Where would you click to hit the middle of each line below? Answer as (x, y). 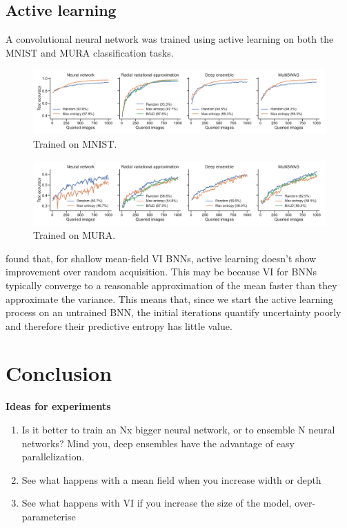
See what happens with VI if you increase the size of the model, (157, 503)
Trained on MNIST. (75, 143)
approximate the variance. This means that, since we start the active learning (169, 299)
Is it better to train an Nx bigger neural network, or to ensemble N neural (178, 430)
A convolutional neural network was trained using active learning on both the (170, 39)
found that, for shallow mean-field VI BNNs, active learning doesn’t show (161, 258)
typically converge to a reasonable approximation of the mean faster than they (171, 285)
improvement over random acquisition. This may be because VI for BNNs (161, 272)
